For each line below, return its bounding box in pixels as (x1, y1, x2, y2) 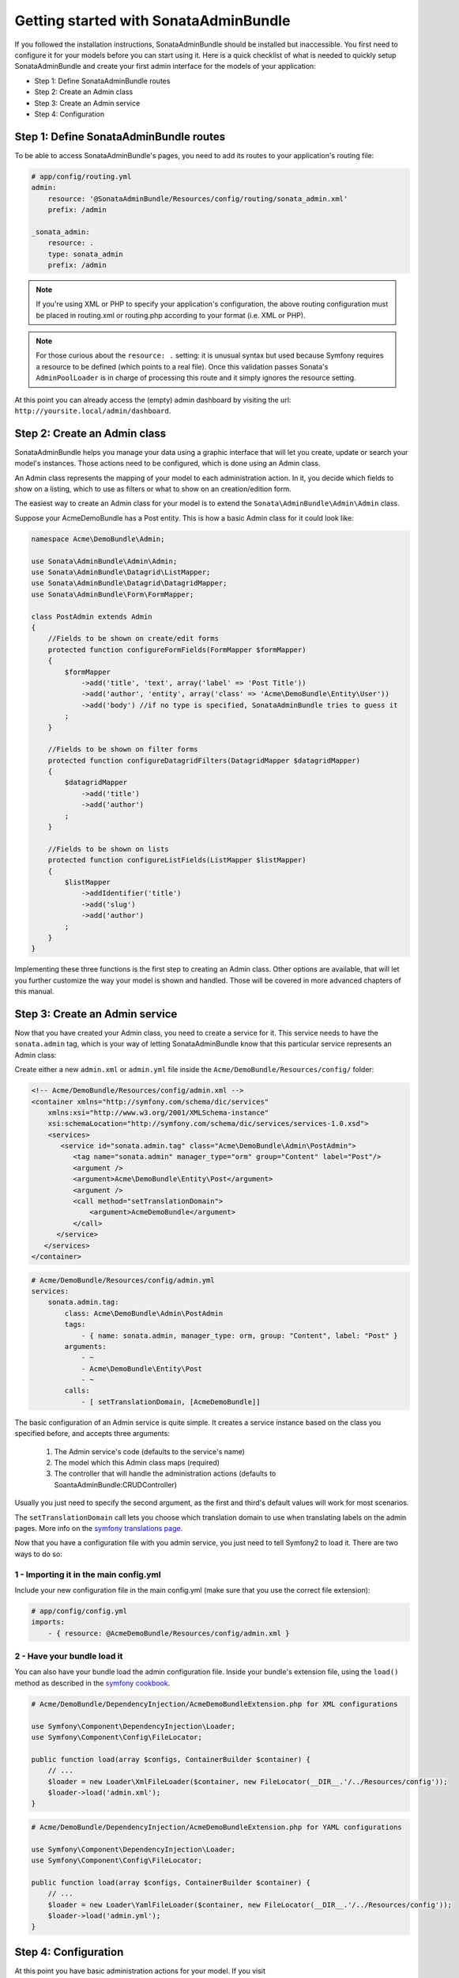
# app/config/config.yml (31, 1606, 128, 1616)
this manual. (14, 987, 55, 996)
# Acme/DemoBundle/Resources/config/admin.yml (31, 1275, 215, 1285)
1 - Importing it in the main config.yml (14, 1569, 161, 1580)
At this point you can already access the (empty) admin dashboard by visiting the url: (14, 395, 292, 404)
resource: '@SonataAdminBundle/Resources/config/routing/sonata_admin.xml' (47, 194, 348, 203)
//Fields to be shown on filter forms (47, 745, 198, 754)
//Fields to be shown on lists (47, 844, 169, 854)
